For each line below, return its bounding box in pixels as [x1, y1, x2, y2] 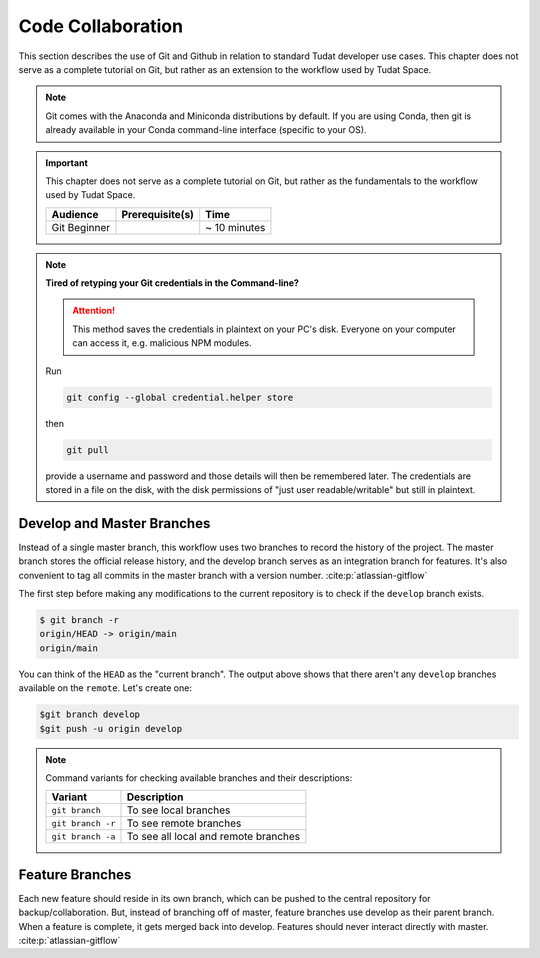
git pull [66, 444, 110, 455]
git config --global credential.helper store [66, 391, 294, 403]
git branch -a [51, 831, 116, 842]
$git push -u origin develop [39, 723, 183, 734]
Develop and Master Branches [18, 515, 211, 532]
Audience [51, 207, 99, 221]
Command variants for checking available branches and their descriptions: [45, 771, 353, 784]
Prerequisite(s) [121, 207, 195, 221]
